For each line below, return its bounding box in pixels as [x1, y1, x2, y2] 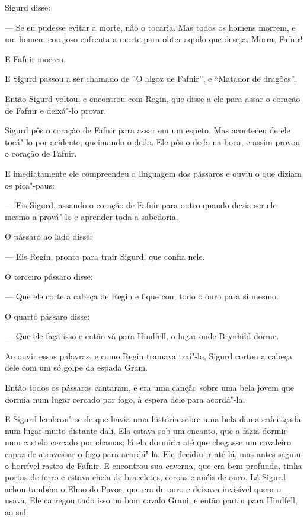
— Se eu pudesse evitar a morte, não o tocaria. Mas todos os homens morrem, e [5, 21, 296, 33]
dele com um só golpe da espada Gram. [5, 361, 148, 374]
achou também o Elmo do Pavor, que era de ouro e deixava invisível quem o [5, 482, 281, 495]
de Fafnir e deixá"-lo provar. [5, 104, 107, 116]
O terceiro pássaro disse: [5, 270, 93, 282]
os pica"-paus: [5, 178, 55, 191]
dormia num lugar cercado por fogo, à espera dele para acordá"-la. [5, 393, 245, 405]
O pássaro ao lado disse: [5, 230, 92, 243]
